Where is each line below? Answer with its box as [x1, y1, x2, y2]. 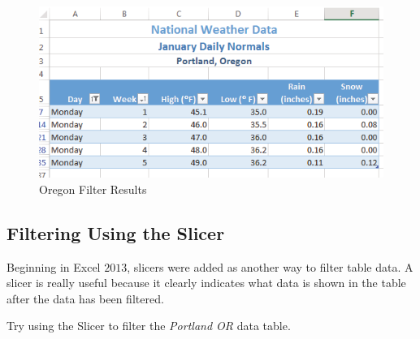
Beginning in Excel [6, 258, 101, 275]
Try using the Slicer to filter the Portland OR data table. [6, 317, 291, 334]
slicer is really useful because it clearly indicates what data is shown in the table [6, 274, 406, 291]
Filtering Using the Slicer [6, 220, 225, 245]
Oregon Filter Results [39, 180, 147, 197]
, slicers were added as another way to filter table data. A [127, 258, 414, 275]
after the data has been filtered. [6, 290, 164, 307]
